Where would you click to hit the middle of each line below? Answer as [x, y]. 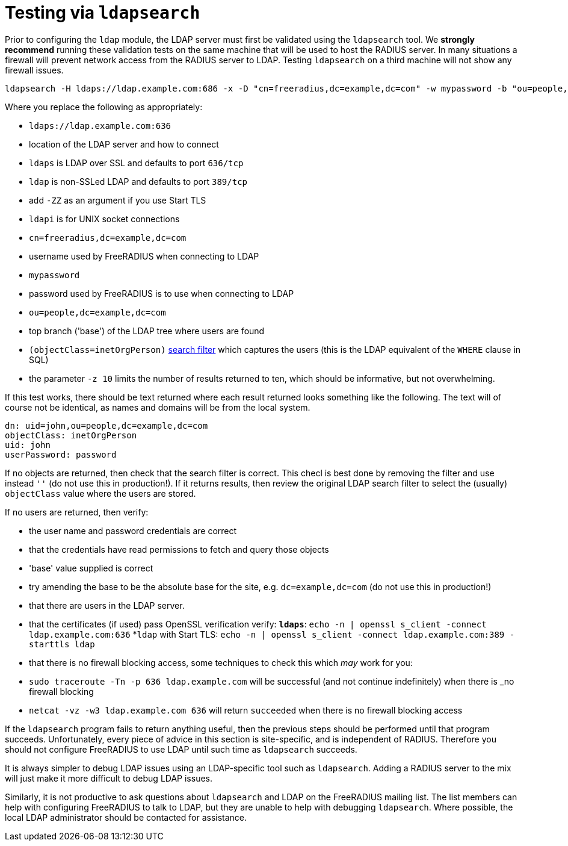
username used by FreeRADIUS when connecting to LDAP [144, 256]
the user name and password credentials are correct [133, 530]
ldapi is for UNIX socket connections [104, 219]
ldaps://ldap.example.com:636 [100, 126]
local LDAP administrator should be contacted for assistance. [126, 817]
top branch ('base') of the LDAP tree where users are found [147, 331]
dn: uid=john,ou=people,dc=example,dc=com [106, 425]
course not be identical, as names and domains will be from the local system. [158, 407]
